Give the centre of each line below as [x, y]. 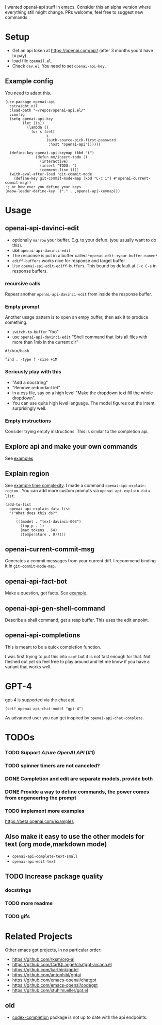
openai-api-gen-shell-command [55, 608]
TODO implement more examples [45, 811]
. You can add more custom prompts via [59, 490]
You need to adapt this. [28, 93]
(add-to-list [18, 504]
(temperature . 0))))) [43, 534]
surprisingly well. [29, 408]
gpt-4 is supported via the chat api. [40, 700]
